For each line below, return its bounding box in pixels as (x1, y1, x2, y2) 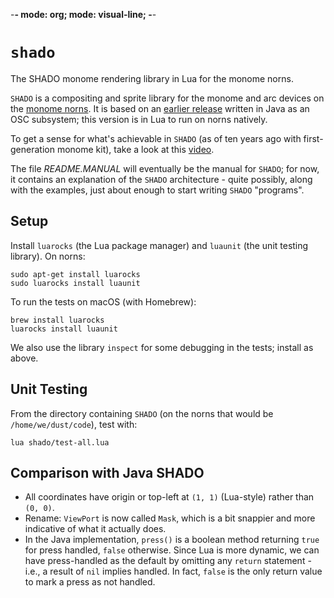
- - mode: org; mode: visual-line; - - (10, 9, 157, 20)
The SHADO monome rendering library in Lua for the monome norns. (10, 72, 294, 84)
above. (10, 352, 39, 364)
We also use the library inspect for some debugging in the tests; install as (10, 341, 314, 353)
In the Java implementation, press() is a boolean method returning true (24, 534, 320, 546)
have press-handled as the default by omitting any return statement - (24, 555, 312, 567)
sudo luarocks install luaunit (10, 278, 141, 288)
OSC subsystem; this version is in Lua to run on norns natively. (10, 113, 268, 125)
